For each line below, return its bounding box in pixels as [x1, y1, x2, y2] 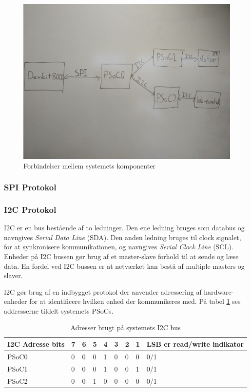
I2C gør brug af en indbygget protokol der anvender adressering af [4, 286, 202, 297]
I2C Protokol [4, 203, 57, 215]
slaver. [4, 270, 23, 280]
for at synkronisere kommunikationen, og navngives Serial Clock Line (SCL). [4, 242, 233, 252]
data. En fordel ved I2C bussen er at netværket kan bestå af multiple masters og [4, 261, 245, 271]
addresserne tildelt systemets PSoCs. [4, 306, 114, 316]
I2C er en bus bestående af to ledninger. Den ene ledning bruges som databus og [4, 223, 245, 233]
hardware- [204, 286, 234, 297]
